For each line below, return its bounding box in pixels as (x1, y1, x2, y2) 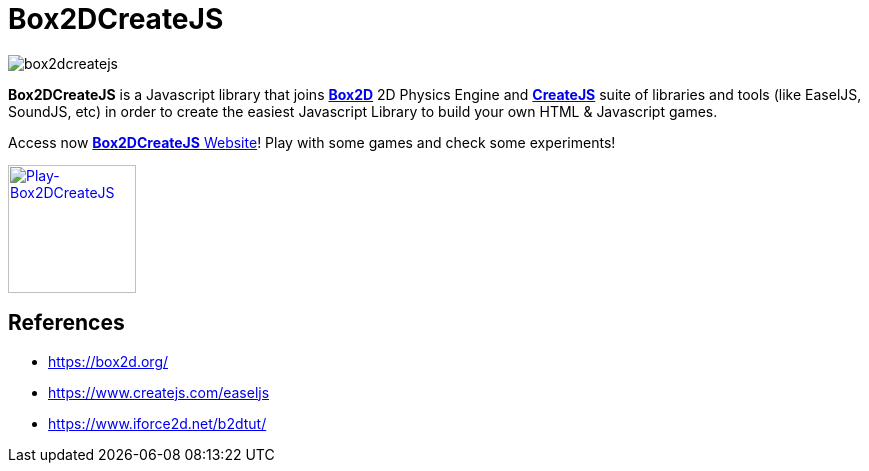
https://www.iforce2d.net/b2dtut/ (48, 414, 267, 432)
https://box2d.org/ (48, 352, 169, 370)
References (8, 310, 125, 336)
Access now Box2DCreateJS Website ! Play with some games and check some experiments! (8, 133, 616, 151)
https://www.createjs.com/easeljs (48, 383, 270, 401)
